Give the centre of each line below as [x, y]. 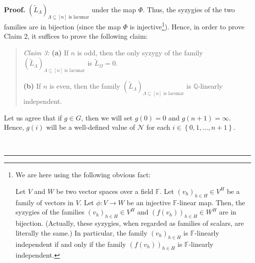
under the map [114, 9]
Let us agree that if [33, 117]
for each [158, 127]
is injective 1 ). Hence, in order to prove [187, 25]
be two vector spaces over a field [105, 191]
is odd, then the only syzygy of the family [140, 52]
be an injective [149, 202]
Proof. [15, 9]
